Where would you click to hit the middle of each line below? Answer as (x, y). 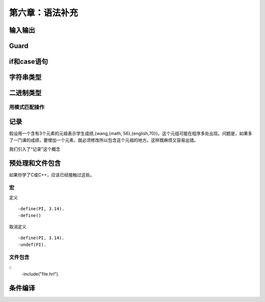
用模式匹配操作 (27, 107)
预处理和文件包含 (35, 163)
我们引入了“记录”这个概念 (35, 149)
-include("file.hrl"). (40, 274)
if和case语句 (29, 62)
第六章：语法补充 (44, 13)
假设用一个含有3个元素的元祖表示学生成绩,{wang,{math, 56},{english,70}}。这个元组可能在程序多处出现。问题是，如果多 (131, 133)
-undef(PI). (32, 245)
